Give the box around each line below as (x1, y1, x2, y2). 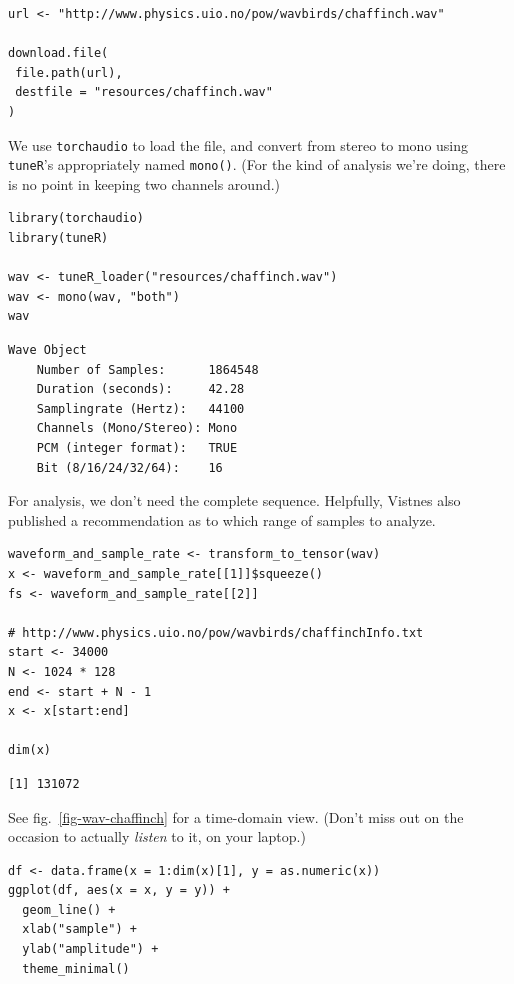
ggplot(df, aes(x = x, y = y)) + (8, 883, 230, 898)
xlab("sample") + (22, 922, 137, 937)
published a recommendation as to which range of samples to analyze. (8, 509, 436, 530)
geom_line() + (22, 902, 116, 917)
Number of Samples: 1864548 (36, 362, 259, 377)
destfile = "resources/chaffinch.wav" (15, 85, 273, 100)
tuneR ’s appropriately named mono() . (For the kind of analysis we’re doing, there (8, 154, 506, 175)
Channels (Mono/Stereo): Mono (36, 421, 238, 436)
